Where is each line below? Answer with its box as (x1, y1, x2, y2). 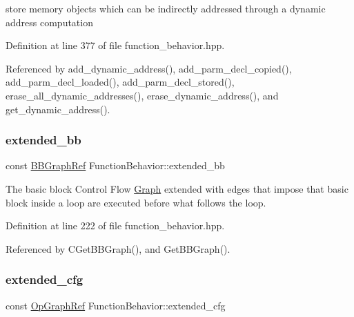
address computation (6, 15, 93, 29)
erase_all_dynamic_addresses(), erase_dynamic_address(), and (6, 88, 279, 102)
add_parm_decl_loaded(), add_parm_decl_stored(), (6, 75, 235, 89)
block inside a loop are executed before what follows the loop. (6, 195, 266, 209)
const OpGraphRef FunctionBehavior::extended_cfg (6, 298, 226, 312)
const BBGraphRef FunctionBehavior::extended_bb (6, 158, 225, 173)
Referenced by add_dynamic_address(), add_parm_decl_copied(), (6, 61, 292, 75)
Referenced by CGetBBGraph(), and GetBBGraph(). (6, 241, 230, 256)
